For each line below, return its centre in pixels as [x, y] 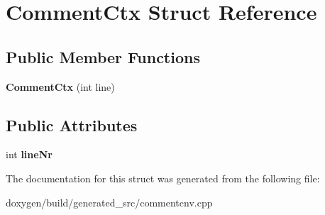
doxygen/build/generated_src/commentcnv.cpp [109, 202]
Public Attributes [72, 125]
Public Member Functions [103, 56]
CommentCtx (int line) [60, 86]
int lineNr [29, 154]
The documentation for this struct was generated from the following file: [163, 178]
